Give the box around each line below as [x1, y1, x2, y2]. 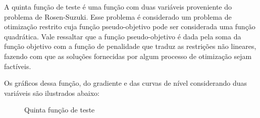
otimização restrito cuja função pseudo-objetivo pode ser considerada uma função [4, 21, 255, 32]
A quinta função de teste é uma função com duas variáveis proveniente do [4, 2, 232, 12]
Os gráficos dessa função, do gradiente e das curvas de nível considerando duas [4, 78, 247, 88]
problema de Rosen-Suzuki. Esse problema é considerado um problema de [4, 11, 232, 22]
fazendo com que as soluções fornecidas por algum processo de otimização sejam [4, 50, 252, 61]
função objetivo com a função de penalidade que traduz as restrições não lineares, [4, 41, 256, 51]
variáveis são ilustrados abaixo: [4, 87, 99, 98]
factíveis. [4, 61, 31, 71]
